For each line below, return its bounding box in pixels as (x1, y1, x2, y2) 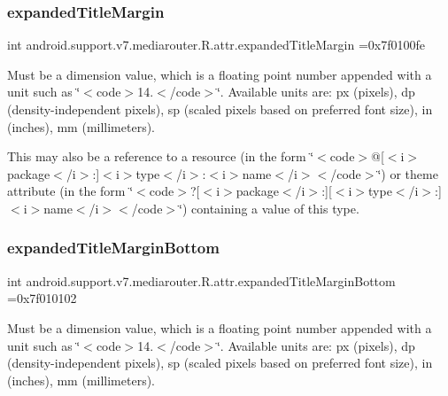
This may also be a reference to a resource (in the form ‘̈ (7, 147, 314, 166)
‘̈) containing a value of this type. (179, 198, 359, 217)
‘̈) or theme (377, 164, 438, 182)
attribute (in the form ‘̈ (7, 182, 134, 200)
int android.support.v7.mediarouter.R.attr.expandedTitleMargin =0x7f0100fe (7, 35, 425, 54)
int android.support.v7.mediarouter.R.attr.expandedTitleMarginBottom (7, 271, 396, 290)
